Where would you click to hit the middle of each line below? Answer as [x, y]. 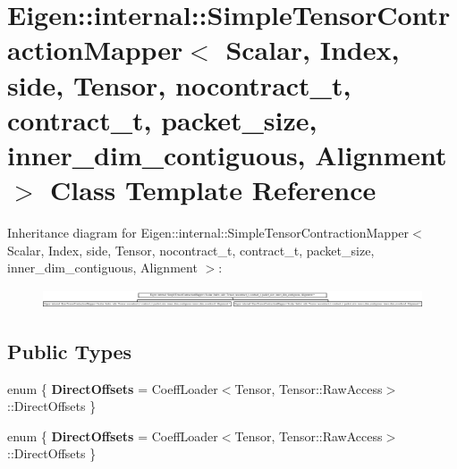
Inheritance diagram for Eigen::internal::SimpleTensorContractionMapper [208, 233]
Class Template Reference [213, 190]
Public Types [70, 351]
